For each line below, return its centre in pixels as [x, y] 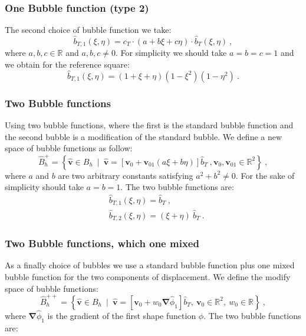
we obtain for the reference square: [67, 64]
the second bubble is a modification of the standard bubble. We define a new [144, 136]
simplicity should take [44, 187]
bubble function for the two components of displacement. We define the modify [148, 277]
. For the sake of [265, 175]
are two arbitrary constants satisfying [126, 175]
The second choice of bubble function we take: [88, 30]
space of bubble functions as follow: [69, 148]
